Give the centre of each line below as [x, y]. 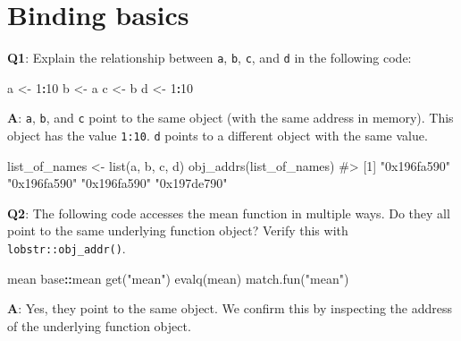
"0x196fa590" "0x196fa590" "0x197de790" [117, 183]
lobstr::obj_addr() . [67, 248]
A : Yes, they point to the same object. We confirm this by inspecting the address [230, 308]
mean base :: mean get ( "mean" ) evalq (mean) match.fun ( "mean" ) [178, 278]
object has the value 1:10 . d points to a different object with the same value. [218, 136]
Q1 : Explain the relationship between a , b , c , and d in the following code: [210, 58]
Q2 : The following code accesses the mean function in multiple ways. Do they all [229, 213]
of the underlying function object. [99, 325]
